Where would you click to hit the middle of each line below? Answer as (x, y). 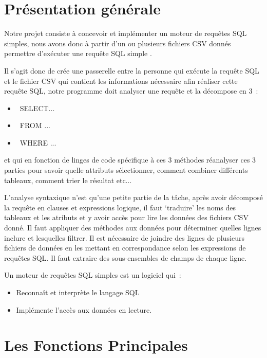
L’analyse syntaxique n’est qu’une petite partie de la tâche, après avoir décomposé (133, 197)
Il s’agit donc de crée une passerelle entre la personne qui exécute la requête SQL (132, 70)
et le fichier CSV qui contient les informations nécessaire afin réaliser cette (121, 80)
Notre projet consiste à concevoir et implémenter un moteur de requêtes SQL (126, 33)
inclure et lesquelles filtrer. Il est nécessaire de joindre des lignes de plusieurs (124, 237)
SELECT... (37, 108)
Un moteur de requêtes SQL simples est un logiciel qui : (93, 275)
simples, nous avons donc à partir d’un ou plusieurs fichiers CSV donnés (118, 43)
